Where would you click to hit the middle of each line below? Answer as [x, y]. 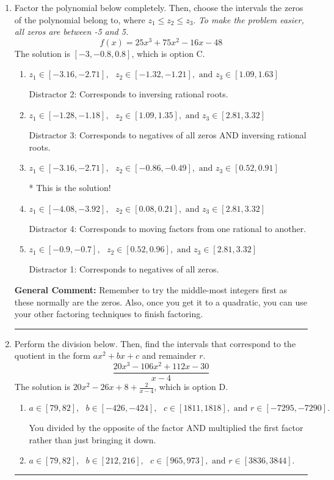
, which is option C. [168, 53]
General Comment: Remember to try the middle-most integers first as [151, 290]
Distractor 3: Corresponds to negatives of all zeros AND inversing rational [168, 135]
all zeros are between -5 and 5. [71, 32]
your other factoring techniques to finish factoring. [109, 314]
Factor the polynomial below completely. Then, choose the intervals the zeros [159, 7]
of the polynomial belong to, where [80, 19]
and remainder [169, 355]
